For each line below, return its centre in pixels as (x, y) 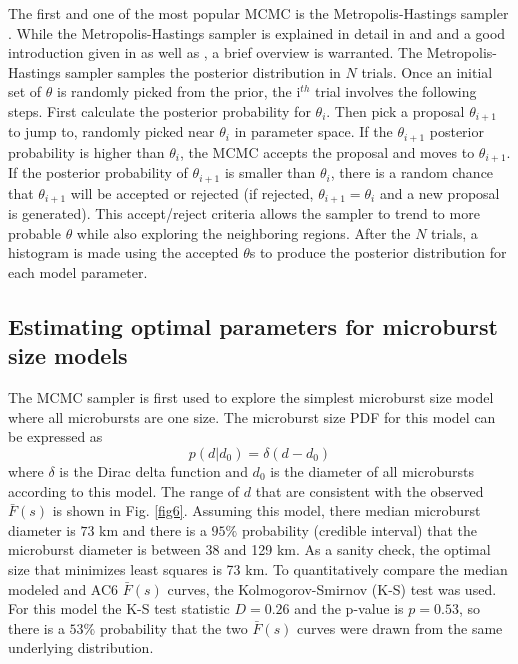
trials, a (454, 232)
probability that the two (173, 627)
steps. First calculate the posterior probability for (159, 110)
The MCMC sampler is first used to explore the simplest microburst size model (251, 397)
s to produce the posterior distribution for (378, 252)
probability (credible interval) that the (359, 529)
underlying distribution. (81, 647)
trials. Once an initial (427, 71)
